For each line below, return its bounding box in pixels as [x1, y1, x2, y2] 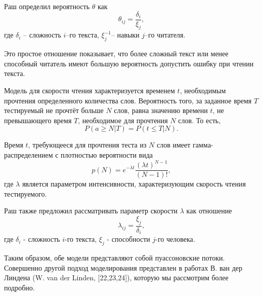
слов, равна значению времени [114, 105, 208, 116]
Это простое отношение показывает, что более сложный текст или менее [4, 48, 229, 59]
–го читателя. [145, 29, 186, 40]
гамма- [193, 139, 213, 150]
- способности [107, 234, 150, 244]
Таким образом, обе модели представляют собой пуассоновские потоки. [4, 252, 225, 263]
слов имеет [157, 139, 191, 150]
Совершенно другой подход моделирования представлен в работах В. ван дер [4, 262, 243, 273]
